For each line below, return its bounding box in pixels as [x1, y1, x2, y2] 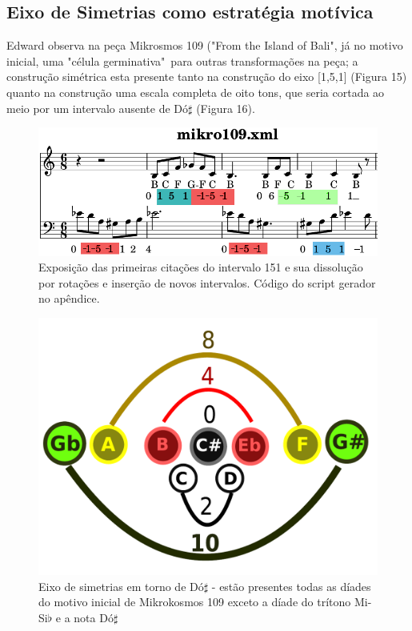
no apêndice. [38, 290, 100, 307]
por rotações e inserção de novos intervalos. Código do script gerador [38, 274, 376, 291]
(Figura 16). [196, 99, 255, 116]
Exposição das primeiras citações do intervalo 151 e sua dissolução [38, 259, 363, 275]
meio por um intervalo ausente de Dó [6, 99, 189, 116]
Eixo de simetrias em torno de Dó [38, 577, 204, 594]
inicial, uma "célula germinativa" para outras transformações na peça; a [6, 52, 358, 69]
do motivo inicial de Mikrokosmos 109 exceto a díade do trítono [38, 593, 351, 610]
